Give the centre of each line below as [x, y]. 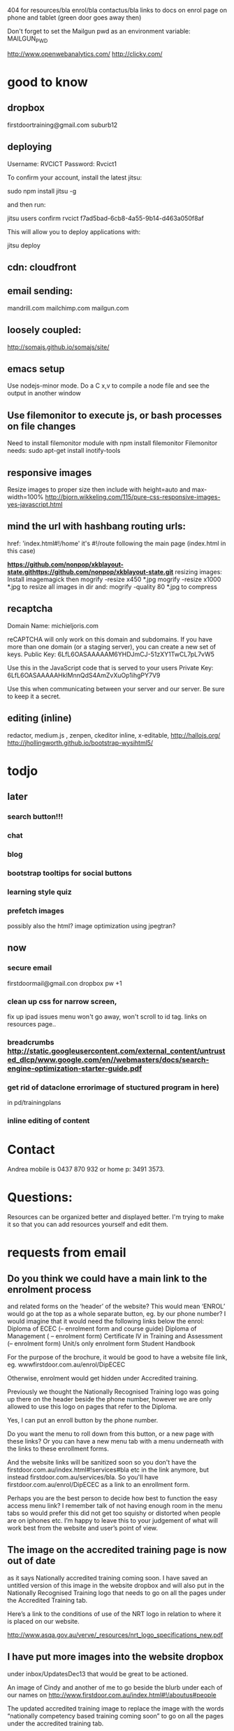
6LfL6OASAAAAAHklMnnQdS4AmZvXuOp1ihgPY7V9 [84, 675]
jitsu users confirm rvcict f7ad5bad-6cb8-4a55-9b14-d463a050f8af [105, 218]
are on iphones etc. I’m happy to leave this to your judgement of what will [112, 1520]
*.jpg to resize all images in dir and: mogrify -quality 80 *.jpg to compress [112, 586]
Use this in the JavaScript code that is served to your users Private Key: [110, 667]
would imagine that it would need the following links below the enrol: [106, 1321]
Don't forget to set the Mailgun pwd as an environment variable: [99, 31]
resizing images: [198, 571]
